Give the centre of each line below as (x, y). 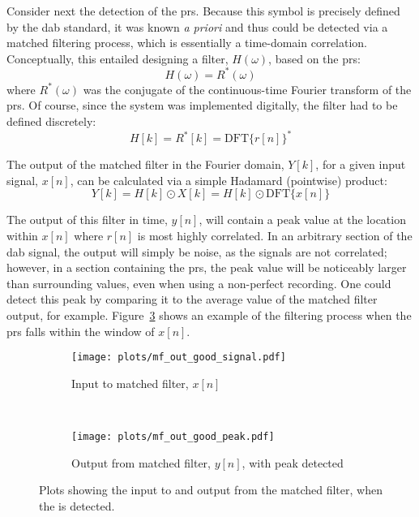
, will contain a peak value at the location (302, 220)
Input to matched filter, (130, 383)
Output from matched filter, (141, 462)
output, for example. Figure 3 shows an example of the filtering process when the (209, 315)
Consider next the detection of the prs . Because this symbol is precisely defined (203, 11)
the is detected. (77, 505)
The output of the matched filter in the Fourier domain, (145, 164)
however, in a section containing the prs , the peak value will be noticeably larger (207, 267)
